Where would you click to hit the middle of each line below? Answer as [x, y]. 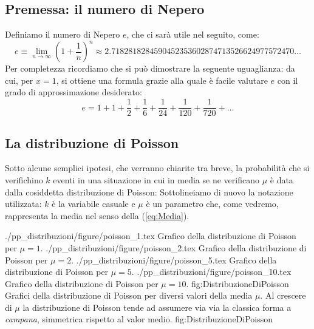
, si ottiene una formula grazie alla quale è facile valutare [162, 80]
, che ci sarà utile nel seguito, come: [193, 34]
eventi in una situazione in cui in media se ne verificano [156, 179]
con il [288, 80]
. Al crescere [283, 295]
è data [282, 179]
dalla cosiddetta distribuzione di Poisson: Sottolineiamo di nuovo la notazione [149, 192]
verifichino [24, 179]
